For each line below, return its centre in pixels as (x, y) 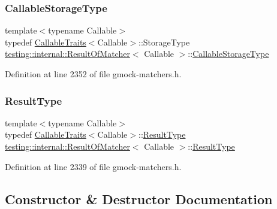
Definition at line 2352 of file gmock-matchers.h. (93, 74)
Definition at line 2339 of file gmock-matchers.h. (93, 166)
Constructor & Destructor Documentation (139, 199)
